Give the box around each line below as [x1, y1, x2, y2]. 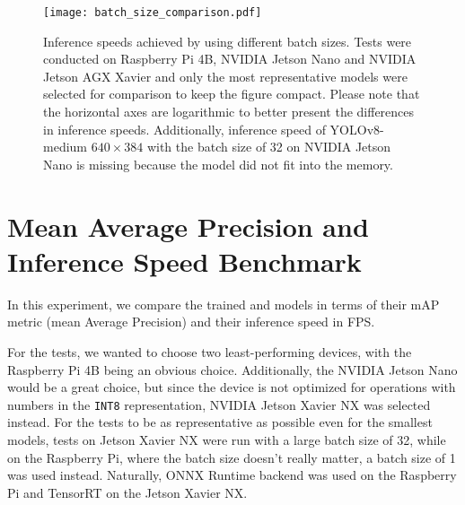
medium [43, 137, 87, 156]
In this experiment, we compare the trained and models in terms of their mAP [7, 294, 440, 313]
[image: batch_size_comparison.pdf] [43, 6, 262, 19]
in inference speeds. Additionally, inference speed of [43, 119, 326, 138]
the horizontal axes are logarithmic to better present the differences [43, 102, 415, 121]
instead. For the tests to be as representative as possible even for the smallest [7, 413, 433, 431]
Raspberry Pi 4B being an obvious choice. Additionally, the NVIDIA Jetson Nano [7, 360, 458, 379]
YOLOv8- [329, 119, 384, 138]
